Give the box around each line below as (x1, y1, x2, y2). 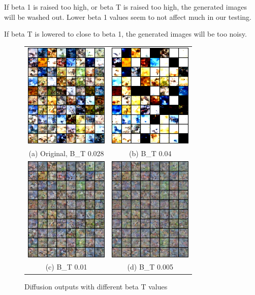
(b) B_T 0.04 (129, 148, 172, 159)
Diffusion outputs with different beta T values (24, 281, 168, 291)
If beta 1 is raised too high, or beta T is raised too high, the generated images (4, 2, 247, 12)
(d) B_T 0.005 (127, 261, 173, 272)
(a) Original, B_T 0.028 (28, 148, 104, 159)
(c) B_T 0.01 (45, 261, 87, 272)
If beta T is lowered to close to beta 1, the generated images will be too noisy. (4, 28, 247, 39)
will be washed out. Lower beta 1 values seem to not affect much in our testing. (4, 11, 252, 22)
